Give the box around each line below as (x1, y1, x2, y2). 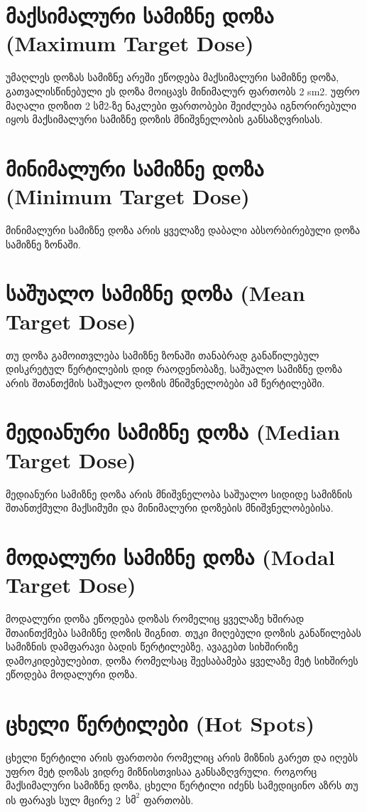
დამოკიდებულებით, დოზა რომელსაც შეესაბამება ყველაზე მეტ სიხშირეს (6, 653, 358, 668)
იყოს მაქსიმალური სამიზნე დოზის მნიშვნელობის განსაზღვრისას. (6, 112, 323, 127)
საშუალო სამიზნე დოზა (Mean (6, 278, 305, 307)
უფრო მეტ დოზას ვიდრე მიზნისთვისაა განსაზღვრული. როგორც (6, 764, 317, 779)
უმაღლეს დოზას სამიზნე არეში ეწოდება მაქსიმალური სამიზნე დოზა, (6, 70, 339, 85)
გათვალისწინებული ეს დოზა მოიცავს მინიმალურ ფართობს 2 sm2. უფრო (6, 83, 360, 98)
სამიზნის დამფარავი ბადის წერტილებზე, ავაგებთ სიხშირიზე (6, 639, 298, 654)
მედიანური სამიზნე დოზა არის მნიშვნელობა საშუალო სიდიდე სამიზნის (6, 486, 353, 501)
